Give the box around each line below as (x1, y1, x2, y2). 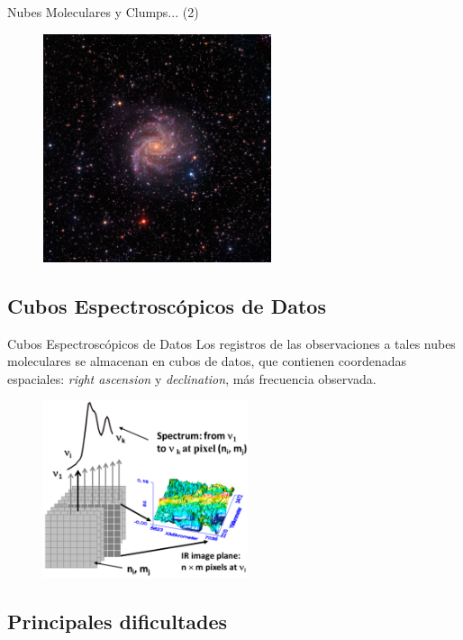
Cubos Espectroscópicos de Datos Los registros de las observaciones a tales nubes (7, 334, 456, 352)
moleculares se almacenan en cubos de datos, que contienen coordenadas (7, 352, 406, 370)
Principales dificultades (7, 608, 228, 635)
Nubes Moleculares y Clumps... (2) (7, 3, 199, 21)
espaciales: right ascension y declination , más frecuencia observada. (7, 369, 377, 388)
